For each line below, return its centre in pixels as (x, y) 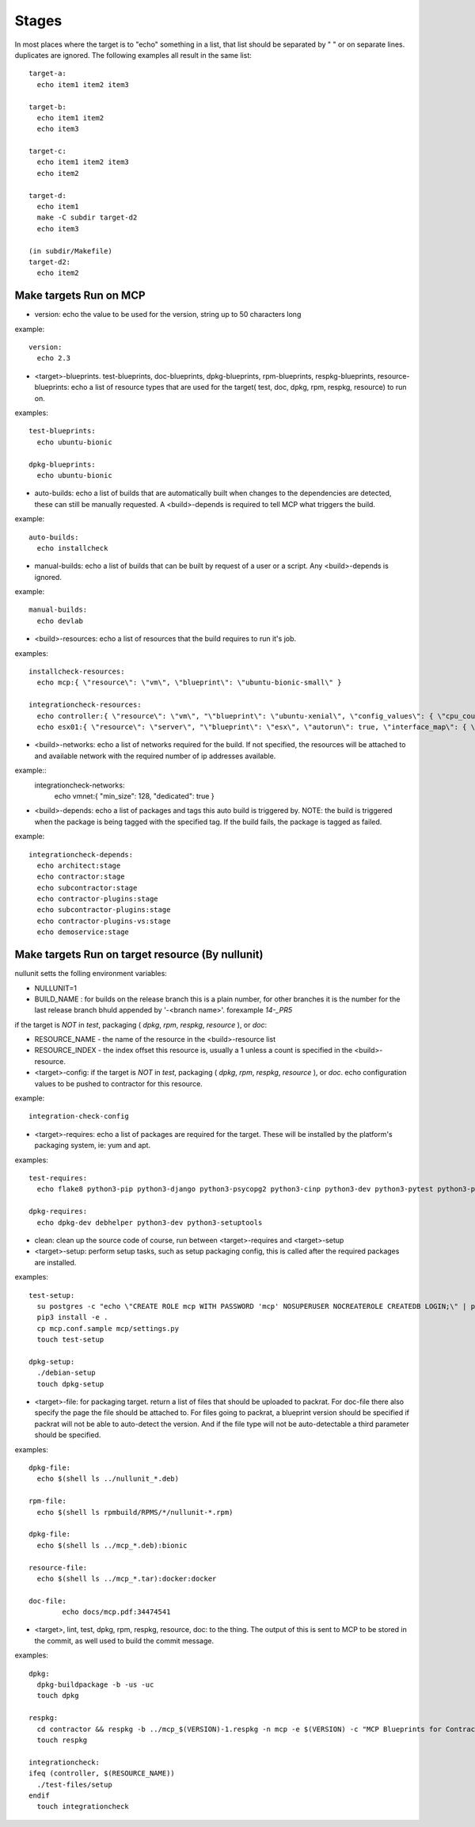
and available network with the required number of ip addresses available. (155, 756)
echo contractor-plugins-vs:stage (104, 921)
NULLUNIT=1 (56, 988)
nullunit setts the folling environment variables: (91, 974)
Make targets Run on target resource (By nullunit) (139, 955)
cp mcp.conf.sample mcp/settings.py (108, 1328)
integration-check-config (79, 1116)
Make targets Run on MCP (80, 296)
